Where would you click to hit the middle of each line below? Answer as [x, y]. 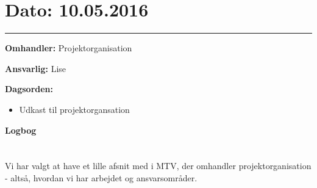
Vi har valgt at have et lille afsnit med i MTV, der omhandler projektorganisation [158, 166]
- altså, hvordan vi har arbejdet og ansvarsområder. [101, 177]
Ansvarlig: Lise [36, 68]
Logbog [21, 130]
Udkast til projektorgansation [74, 109]
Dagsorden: [29, 89]
